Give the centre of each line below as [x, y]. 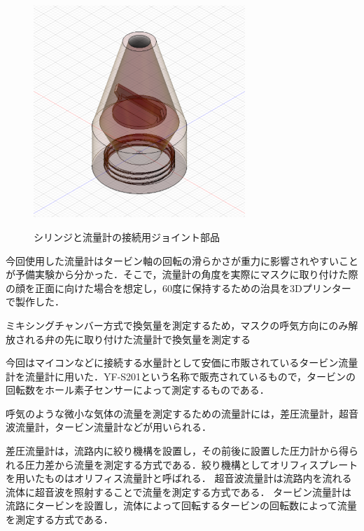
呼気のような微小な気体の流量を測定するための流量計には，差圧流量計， [172, 413]
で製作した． [35, 302]
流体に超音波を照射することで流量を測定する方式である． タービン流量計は [179, 491]
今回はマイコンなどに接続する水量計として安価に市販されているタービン [172, 363]
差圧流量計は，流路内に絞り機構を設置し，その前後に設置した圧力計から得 [177, 451]
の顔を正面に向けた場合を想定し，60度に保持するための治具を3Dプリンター [178, 288]
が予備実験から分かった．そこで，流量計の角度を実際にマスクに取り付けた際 [182, 274]
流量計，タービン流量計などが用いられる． [113, 427]
